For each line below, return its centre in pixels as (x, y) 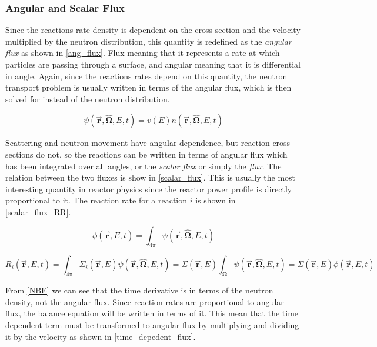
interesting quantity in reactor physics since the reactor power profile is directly (149, 188)
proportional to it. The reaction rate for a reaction (96, 200)
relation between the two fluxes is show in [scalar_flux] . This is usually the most (151, 177)
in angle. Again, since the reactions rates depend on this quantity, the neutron (146, 76)
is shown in (216, 200)
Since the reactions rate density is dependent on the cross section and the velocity (153, 30)
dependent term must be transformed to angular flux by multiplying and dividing (152, 324)
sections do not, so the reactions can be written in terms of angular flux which (146, 154)
